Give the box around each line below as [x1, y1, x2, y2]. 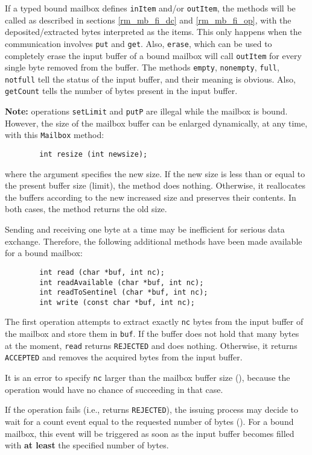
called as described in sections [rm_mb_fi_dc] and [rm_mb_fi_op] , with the [5, 13, 291, 26]
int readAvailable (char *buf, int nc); [39, 278, 204, 287]
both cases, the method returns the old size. [5, 202, 167, 215]
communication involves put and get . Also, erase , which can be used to [5, 37, 272, 49]
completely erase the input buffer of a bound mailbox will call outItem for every [5, 49, 302, 61]
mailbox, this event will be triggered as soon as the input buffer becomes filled [5, 427, 294, 439]
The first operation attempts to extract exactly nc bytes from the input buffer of [5, 315, 304, 328]
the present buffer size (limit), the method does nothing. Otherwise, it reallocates [5, 179, 305, 192]
